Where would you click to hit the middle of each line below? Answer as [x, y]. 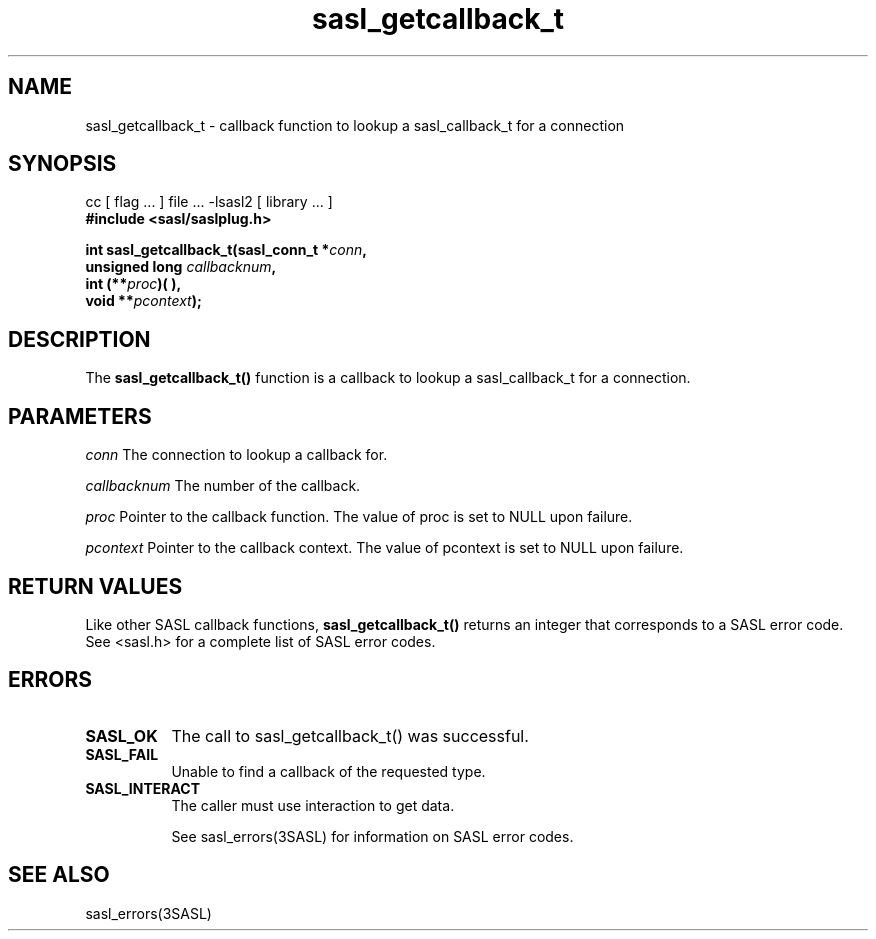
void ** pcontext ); [143, 301]
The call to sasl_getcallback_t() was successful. [350, 735]
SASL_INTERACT [143, 788]
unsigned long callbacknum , [181, 267]
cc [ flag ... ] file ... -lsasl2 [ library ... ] [209, 202]
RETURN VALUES [95, 586]
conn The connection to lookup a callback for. [236, 455]
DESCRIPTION [79, 339]
